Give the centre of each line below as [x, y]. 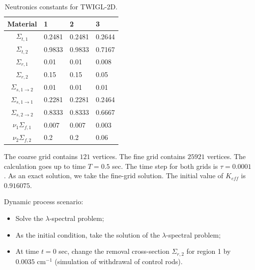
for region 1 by [209, 251]
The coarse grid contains [41, 156]
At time [27, 251]
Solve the [29, 218]
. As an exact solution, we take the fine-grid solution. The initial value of [114, 175]
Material [22, 23]
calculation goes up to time [45, 166]
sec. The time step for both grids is [165, 166]
